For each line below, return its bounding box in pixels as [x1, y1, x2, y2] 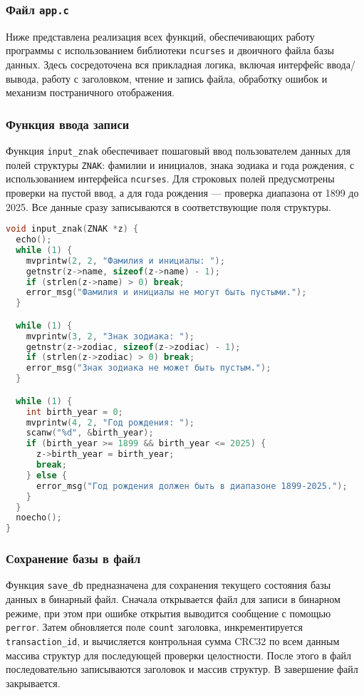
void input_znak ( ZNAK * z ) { [6, 224, 139, 235]
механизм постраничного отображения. [6, 85, 175, 100]
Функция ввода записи [6, 115, 130, 133]
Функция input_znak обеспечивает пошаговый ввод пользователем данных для [6, 143, 350, 158]
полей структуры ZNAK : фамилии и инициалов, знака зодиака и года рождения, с [6, 157, 355, 172]
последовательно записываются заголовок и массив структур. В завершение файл [6, 661, 358, 676]
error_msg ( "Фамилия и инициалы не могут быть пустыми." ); [26, 287, 307, 298]
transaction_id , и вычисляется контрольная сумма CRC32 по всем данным [6, 633, 340, 648]
